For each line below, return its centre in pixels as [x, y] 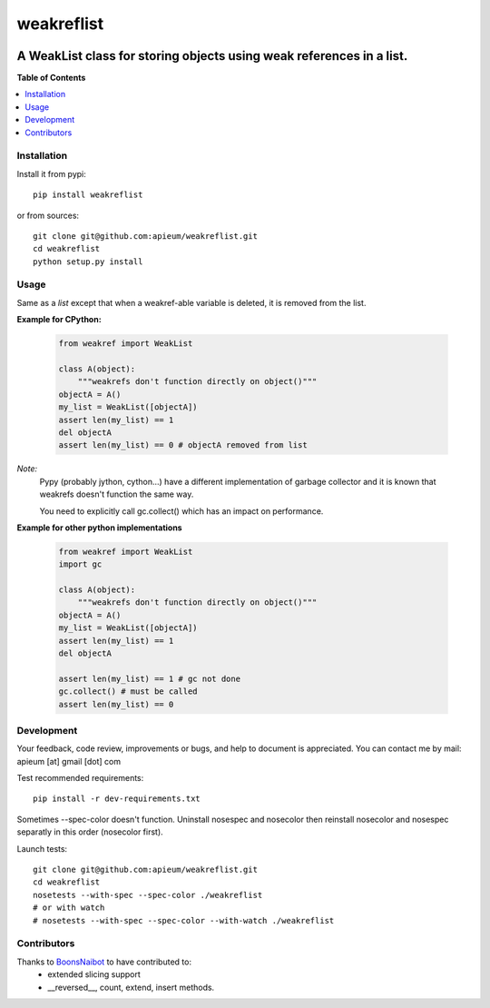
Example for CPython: [59, 320]
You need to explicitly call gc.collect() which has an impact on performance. [181, 511]
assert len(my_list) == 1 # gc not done [149, 678]
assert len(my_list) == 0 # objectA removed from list [183, 445]
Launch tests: [42, 848]
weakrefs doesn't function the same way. [117, 494]
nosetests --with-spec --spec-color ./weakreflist [148, 895]
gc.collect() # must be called [128, 692]
